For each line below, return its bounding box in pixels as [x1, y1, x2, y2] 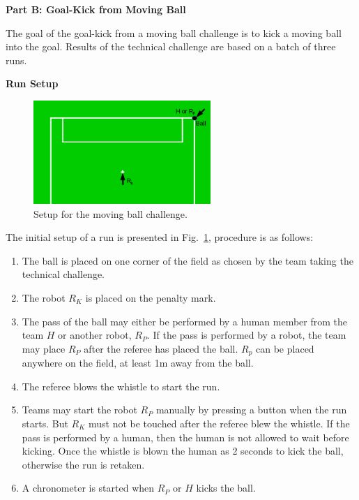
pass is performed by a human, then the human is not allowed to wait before [22, 429, 349, 444]
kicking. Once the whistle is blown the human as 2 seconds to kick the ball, [22, 443, 344, 458]
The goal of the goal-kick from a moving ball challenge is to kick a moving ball [6, 25, 342, 40]
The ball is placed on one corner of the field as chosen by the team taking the [22, 253, 353, 267]
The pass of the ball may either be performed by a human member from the [22, 314, 348, 328]
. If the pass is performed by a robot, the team [147, 328, 346, 342]
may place [22, 341, 66, 355]
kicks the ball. [196, 480, 256, 495]
